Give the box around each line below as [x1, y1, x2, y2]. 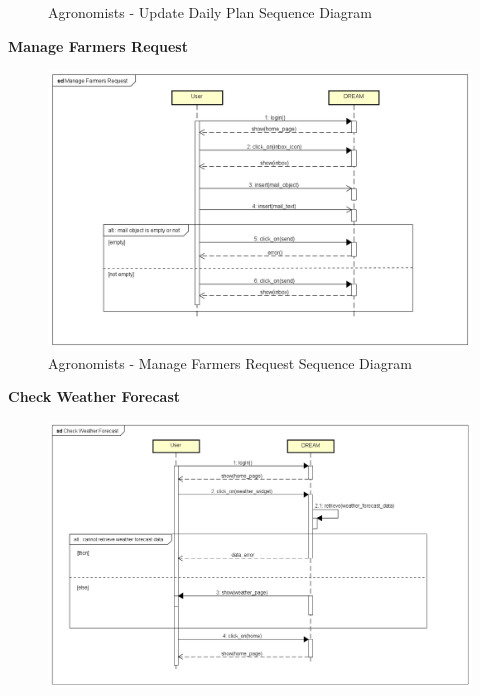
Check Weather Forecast [8, 386, 181, 407]
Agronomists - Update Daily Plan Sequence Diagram [48, 2, 372, 22]
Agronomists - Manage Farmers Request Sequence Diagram [48, 352, 412, 373]
